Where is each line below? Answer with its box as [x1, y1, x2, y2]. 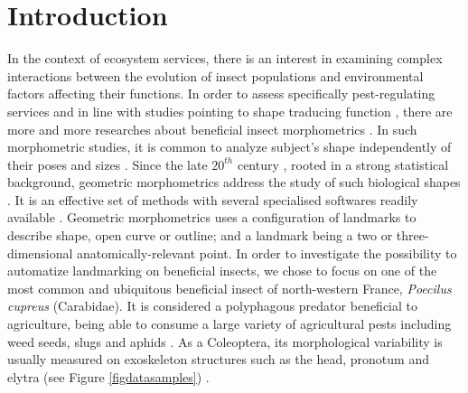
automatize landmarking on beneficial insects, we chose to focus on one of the [7, 261, 437, 280]
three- [396, 226, 429, 245]
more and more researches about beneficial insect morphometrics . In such [7, 119, 417, 138]
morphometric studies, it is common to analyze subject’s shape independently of [7, 137, 452, 156]
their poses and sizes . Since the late [7, 154, 208, 173]
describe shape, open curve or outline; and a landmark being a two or [7, 226, 393, 245]
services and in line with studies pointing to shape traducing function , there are [7, 101, 453, 120]
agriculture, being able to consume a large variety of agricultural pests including [7, 314, 452, 333]
